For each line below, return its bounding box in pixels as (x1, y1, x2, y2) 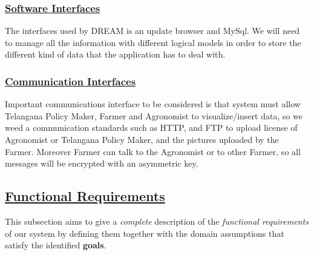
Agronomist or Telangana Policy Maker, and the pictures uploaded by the (5, 133, 279, 145)
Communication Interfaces (5, 73, 136, 88)
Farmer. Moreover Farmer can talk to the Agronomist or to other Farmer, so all (5, 145, 301, 157)
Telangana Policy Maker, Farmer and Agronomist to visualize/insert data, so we (5, 109, 303, 122)
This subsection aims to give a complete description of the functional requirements (5, 214, 309, 227)
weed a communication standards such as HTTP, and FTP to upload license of (5, 121, 298, 134)
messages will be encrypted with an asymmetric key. (5, 157, 198, 170)
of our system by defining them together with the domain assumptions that (5, 227, 284, 239)
